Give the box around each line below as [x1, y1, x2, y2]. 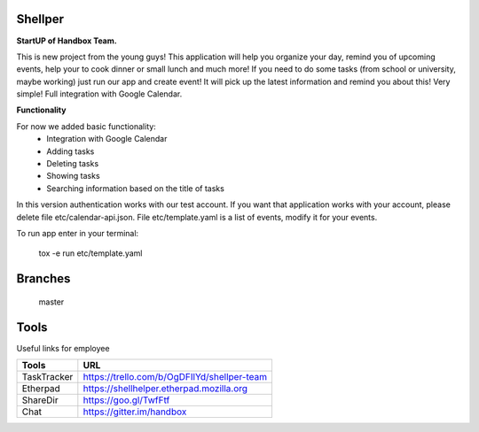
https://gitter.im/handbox [82, 405, 187, 418]
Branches [16, 271, 71, 287]
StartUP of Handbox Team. [16, 35, 117, 46]
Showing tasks [46, 171, 101, 181]
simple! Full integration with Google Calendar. [16, 89, 183, 99]
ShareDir [21, 394, 59, 406]
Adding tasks [46, 146, 95, 157]
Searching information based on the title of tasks [46, 182, 225, 194]
